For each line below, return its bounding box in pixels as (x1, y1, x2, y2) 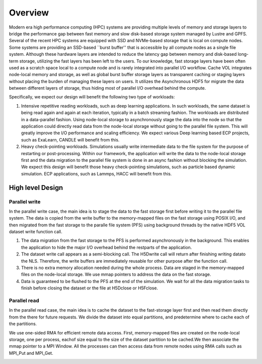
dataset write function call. (9, 229, 63, 235)
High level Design (9, 183, 63, 191)
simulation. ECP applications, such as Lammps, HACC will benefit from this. (21, 171, 172, 176)
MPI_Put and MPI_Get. (9, 350, 53, 356)
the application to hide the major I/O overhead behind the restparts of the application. (21, 244, 192, 250)
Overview (9, 7, 49, 18)
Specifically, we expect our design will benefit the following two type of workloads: (9, 94, 175, 100)
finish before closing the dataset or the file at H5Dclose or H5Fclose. (21, 285, 158, 291)
